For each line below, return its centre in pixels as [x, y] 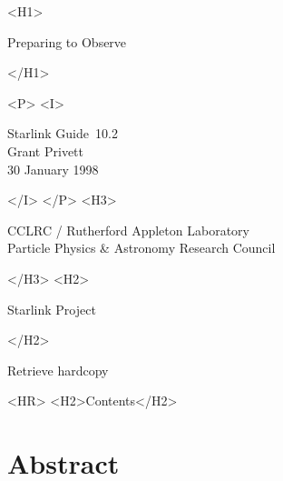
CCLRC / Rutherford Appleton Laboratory [128, 230]
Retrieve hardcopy [58, 370]
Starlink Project [52, 309]
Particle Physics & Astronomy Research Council [141, 248]
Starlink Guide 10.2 [63, 133]
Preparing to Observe [67, 41]
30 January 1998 [53, 169]
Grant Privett [45, 150]
